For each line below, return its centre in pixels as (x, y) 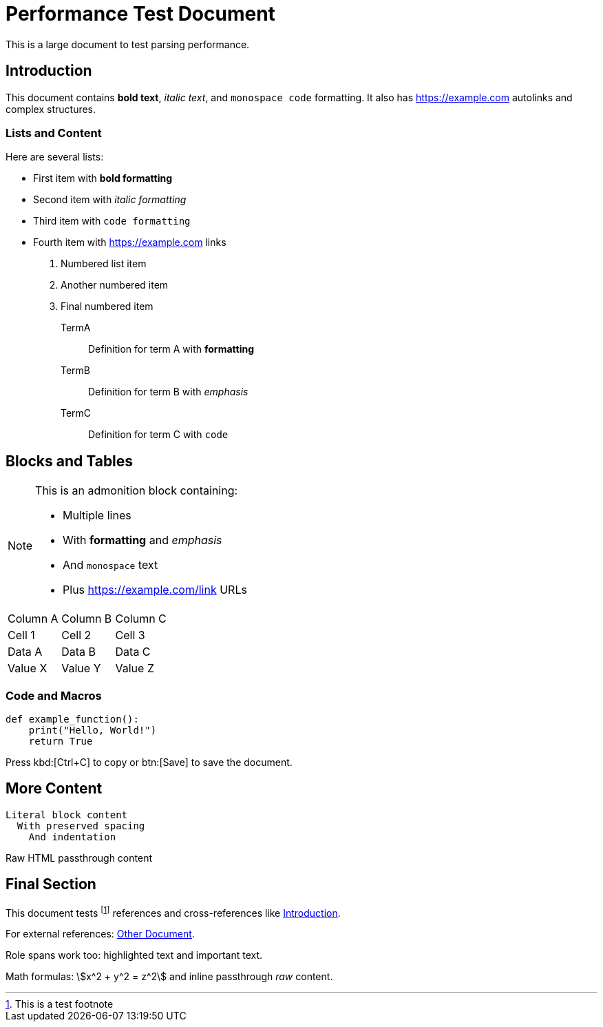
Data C (133, 652)
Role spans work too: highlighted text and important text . (134, 955)
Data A (25, 652)
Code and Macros (54, 695)
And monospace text (110, 565)
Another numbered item (115, 285)
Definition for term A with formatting (171, 349)
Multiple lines (97, 516)
